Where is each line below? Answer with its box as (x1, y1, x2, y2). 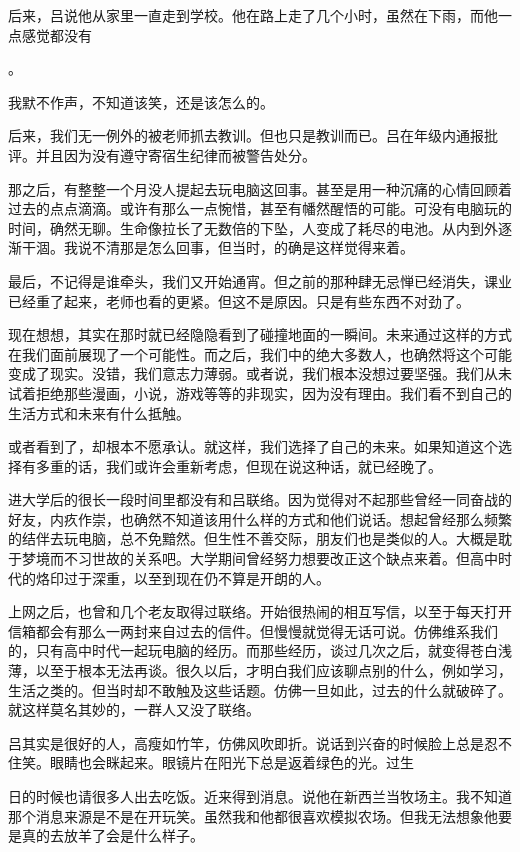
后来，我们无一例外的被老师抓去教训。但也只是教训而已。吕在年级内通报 (8, 125, 484, 146)
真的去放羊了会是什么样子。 (21, 825, 204, 846)
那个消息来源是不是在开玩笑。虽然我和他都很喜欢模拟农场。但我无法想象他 (8, 805, 498, 826)
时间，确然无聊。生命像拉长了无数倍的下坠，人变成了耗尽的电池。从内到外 (8, 217, 498, 238)
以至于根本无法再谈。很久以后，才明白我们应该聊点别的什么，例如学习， (35, 660, 512, 681)
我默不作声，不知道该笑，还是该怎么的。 (8, 91, 274, 112)
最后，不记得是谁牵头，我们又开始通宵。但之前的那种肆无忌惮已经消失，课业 (8, 270, 512, 291)
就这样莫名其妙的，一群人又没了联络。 (8, 699, 260, 720)
